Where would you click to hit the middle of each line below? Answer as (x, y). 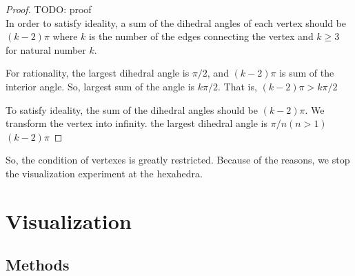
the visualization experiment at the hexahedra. (104, 173)
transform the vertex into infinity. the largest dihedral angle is (137, 123)
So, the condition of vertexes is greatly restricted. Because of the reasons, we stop (178, 160)
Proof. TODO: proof (49, 9)
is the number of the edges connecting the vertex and (201, 36)
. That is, (237, 86)
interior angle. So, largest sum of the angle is (100, 86)
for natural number (46, 49)
